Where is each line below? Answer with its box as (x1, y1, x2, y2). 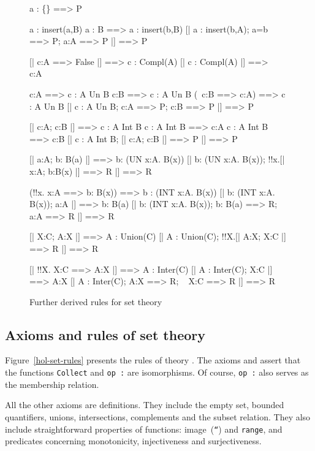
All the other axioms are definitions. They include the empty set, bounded (5, 398, 284, 411)
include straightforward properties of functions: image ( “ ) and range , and (5, 422, 283, 435)
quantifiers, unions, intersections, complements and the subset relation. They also (5, 410, 311, 423)
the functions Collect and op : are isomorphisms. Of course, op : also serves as (5, 366, 309, 379)
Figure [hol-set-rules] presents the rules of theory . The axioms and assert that (5, 354, 301, 366)
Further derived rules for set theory (29, 295, 162, 308)
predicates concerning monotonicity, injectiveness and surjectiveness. (5, 434, 262, 447)
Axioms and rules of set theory (5, 325, 205, 344)
